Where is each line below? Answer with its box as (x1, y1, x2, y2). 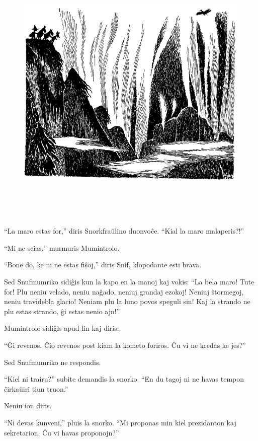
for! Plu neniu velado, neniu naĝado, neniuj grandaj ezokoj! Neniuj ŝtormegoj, (4, 286, 244, 297)
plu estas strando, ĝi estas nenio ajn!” (4, 306, 120, 316)
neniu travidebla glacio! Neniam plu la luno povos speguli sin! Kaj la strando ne (4, 296, 250, 307)
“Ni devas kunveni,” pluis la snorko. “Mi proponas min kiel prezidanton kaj (4, 417, 236, 427)
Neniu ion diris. (4, 400, 52, 411)
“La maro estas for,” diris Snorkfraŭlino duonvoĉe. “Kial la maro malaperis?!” (4, 226, 244, 236)
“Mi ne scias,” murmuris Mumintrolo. (4, 242, 120, 253)
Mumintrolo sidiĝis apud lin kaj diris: (4, 323, 119, 333)
